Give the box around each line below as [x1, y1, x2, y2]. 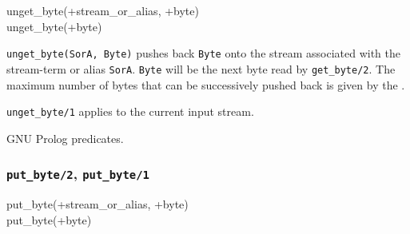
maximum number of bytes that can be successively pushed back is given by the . [6, 76, 405, 93]
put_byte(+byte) [6, 211, 92, 228]
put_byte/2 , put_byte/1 [6, 164, 149, 184]
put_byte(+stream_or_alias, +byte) [6, 196, 189, 212]
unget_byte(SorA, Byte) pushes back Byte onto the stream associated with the [6, 45, 400, 61]
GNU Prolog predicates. [6, 129, 124, 146]
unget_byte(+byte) [6, 18, 102, 34]
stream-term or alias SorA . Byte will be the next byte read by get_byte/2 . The [6, 60, 396, 77]
